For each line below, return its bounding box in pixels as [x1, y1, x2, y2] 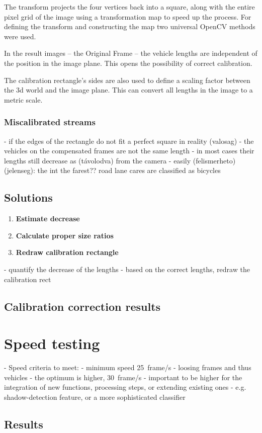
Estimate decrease [16, 213, 80, 224]
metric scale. [4, 94, 43, 105]
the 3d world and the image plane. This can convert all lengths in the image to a [4, 84, 253, 95]
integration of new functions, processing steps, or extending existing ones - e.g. [4, 382, 246, 392]
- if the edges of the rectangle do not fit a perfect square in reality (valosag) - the [4, 135, 254, 146]
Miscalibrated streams [4, 116, 96, 128]
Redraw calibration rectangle [16, 247, 119, 257]
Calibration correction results [4, 298, 161, 314]
